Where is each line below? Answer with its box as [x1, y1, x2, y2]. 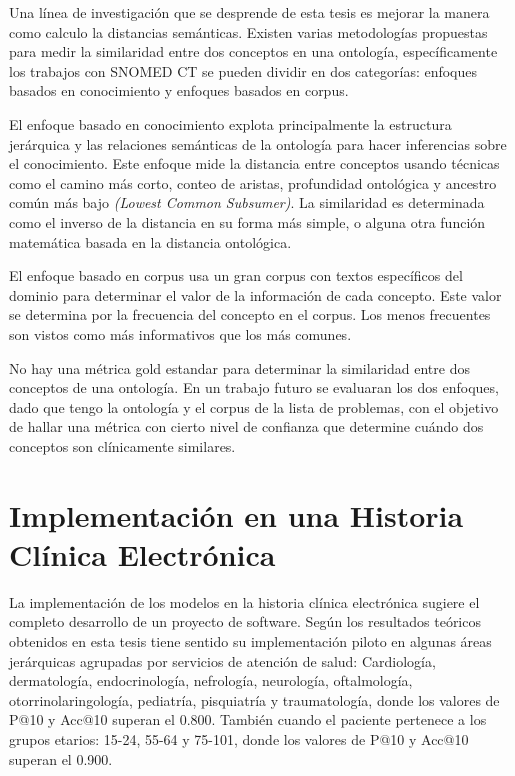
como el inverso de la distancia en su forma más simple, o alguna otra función [9, 211, 486, 232]
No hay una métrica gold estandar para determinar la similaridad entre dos [9, 357, 470, 378]
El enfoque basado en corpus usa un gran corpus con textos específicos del [9, 265, 463, 286]
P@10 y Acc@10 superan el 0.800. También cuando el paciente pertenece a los [9, 709, 487, 730]
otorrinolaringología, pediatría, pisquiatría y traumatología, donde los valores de [9, 689, 500, 710]
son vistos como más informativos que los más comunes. [9, 323, 352, 344]
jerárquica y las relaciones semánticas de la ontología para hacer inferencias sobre [9, 133, 507, 154]
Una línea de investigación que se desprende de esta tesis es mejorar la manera [9, 2, 490, 22]
